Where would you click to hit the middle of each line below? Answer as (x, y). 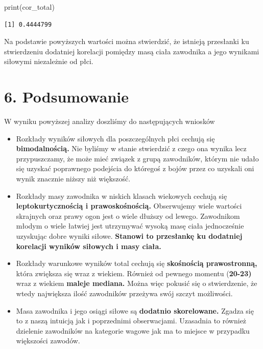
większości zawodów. (48, 341)
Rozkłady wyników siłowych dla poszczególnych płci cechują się (115, 138)
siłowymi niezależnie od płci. (49, 61)
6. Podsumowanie (66, 97)
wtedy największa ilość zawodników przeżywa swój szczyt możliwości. (124, 293)
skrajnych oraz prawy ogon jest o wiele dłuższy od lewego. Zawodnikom (128, 215)
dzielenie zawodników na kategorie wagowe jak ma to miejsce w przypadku (133, 330)
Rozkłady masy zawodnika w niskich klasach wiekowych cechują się (122, 196)
